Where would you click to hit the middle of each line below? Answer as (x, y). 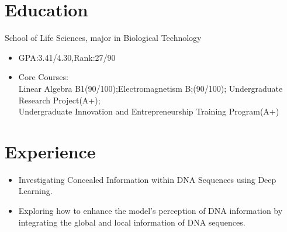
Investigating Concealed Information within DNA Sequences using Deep (147, 179)
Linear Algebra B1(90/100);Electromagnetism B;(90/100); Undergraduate (151, 88)
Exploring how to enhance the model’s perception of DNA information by (151, 210)
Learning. (35, 191)
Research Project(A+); (59, 100)
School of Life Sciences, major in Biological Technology (103, 38)
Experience (50, 151)
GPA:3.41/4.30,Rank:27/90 (67, 57)
